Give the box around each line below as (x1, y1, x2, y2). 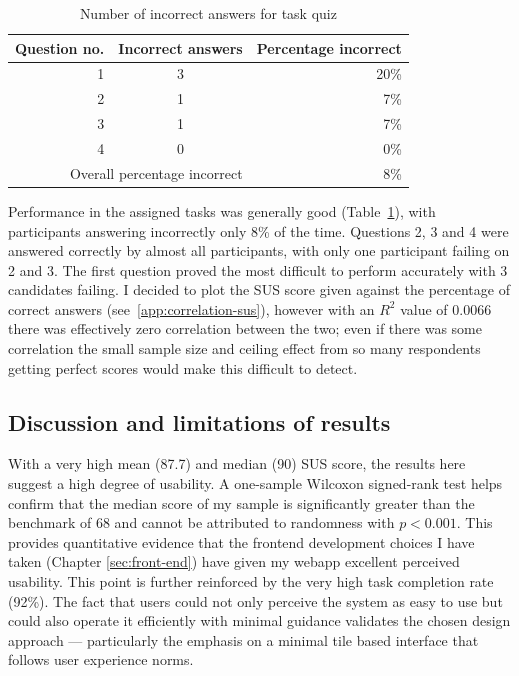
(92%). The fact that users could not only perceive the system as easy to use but (8, 590, 503, 611)
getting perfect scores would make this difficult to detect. (8, 357, 358, 378)
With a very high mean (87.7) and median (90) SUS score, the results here (8, 453, 466, 474)
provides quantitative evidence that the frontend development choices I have (8, 531, 475, 552)
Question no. (15, 37, 105, 58)
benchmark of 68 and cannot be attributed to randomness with (8, 512, 395, 533)
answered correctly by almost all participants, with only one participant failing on (8, 240, 510, 261)
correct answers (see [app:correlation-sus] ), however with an (8, 298, 375, 319)
